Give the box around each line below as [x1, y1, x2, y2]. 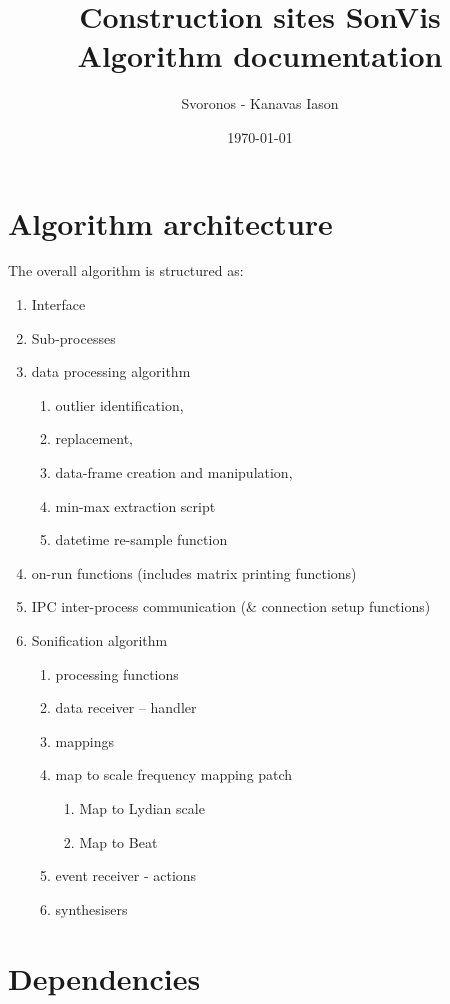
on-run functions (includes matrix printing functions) [31, 562, 357, 583]
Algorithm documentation [77, 35, 443, 76]
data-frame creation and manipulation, [55, 462, 293, 482]
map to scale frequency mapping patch [55, 764, 293, 785]
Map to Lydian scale [79, 797, 205, 818]
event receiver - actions [55, 865, 197, 886]
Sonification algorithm [31, 629, 168, 650]
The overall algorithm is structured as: [8, 260, 244, 281]
